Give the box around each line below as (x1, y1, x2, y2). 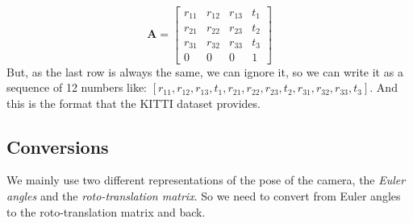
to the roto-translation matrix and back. (6, 203, 206, 220)
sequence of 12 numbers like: (6, 79, 148, 96)
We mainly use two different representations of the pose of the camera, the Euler (6, 171, 406, 188)
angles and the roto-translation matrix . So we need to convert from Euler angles (6, 188, 401, 204)
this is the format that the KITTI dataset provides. (6, 94, 261, 111)
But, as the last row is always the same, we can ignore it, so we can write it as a (6, 63, 403, 80)
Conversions (6, 134, 109, 159)
